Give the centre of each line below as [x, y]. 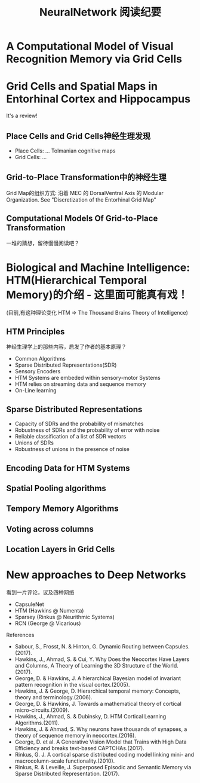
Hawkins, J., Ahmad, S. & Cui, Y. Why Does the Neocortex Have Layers [102, 659]
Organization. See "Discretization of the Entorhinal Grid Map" [81, 199]
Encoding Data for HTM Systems [68, 468]
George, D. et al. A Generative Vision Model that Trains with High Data [101, 742]
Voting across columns [50, 529]
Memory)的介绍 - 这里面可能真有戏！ [97, 295]
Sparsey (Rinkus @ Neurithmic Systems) [65, 617]
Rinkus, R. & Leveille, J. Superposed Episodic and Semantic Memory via [103, 767]
